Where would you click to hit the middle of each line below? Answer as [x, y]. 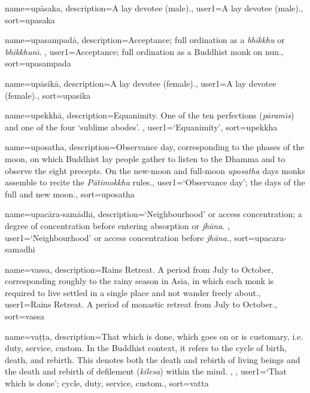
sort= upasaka [30, 19]
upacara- [271, 237]
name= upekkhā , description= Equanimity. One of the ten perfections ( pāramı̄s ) [150, 115]
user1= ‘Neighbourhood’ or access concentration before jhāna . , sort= [130, 237]
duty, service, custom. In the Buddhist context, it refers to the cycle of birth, [146, 348]
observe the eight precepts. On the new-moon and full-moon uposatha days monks [155, 170]
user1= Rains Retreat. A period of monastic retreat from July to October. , [141, 304]
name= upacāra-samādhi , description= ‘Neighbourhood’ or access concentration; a [154, 214]
